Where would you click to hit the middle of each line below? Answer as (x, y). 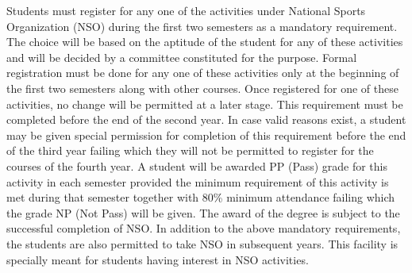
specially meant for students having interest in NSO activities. (158, 259)
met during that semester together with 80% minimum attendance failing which (201, 197)
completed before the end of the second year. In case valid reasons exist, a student (206, 119)
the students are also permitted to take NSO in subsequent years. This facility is (202, 243)
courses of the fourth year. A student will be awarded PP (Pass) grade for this (197, 165)
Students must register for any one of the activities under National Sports (186, 10)
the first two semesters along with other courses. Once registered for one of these (202, 88)
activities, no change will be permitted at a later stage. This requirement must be (205, 104)
